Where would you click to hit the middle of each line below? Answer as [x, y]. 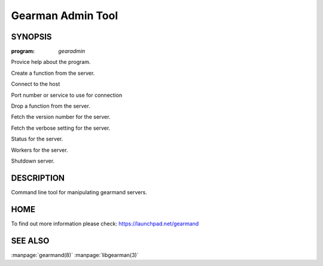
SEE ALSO [30, 241]
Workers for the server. [39, 150]
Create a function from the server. [53, 73]
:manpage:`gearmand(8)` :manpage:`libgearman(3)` [75, 255]
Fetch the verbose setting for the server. [61, 128]
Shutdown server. [33, 161]
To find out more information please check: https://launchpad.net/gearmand [105, 224]
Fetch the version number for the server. [61, 117]
